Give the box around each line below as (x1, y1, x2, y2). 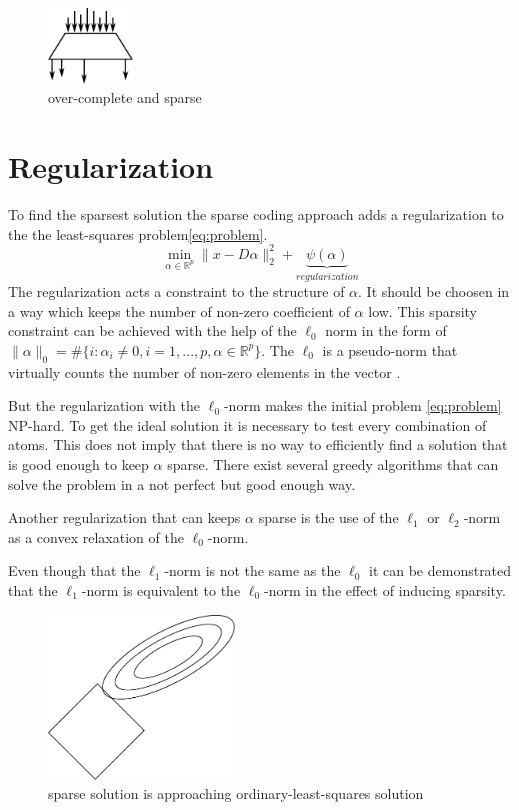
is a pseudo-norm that (322, 339, 458, 360)
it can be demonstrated (369, 560, 512, 581)
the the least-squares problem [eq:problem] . (8, 223, 268, 244)
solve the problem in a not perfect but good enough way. (8, 473, 356, 494)
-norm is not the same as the (164, 560, 341, 581)
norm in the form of (325, 320, 447, 341)
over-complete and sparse (48, 87, 202, 108)
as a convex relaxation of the (8, 526, 184, 547)
